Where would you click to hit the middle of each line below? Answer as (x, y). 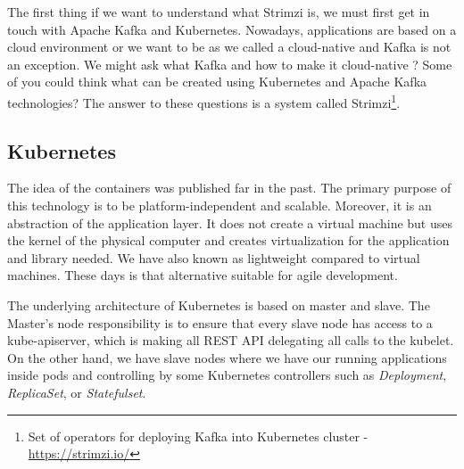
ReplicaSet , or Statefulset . (77, 392)
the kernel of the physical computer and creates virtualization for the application (228, 240)
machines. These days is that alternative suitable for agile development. (203, 275)
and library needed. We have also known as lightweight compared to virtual (214, 257)
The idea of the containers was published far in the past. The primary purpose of (229, 188)
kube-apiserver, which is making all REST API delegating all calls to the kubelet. (231, 340)
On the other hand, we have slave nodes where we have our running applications (227, 357)
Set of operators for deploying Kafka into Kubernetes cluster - (198, 436)
